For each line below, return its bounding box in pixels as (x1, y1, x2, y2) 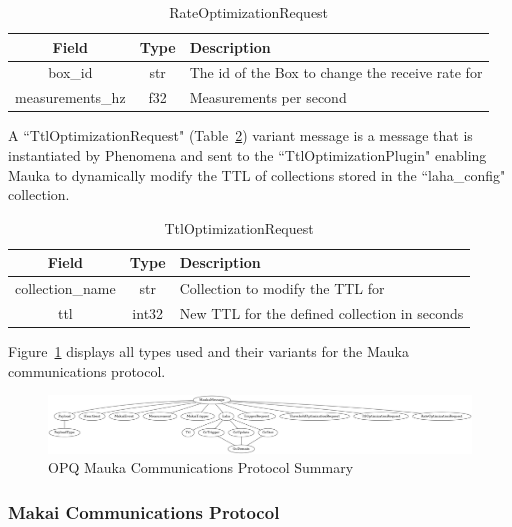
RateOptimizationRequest (169, 2, 329, 22)
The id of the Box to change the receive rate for (189, 62, 483, 83)
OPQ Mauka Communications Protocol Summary (48, 457, 354, 478)
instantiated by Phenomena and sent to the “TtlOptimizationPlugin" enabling (8, 144, 487, 165)
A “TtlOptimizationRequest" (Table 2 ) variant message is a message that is (8, 125, 473, 146)
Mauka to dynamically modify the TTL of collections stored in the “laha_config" (8, 164, 506, 185)
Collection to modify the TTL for (179, 278, 385, 299)
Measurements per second (189, 87, 347, 108)
